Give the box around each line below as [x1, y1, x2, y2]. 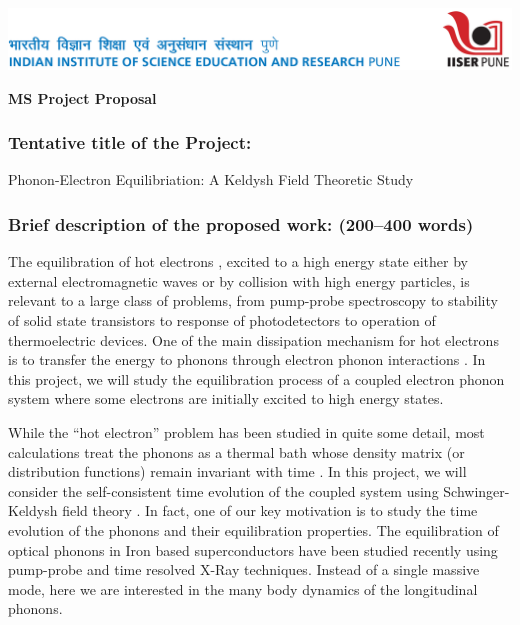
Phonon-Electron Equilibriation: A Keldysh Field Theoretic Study [8, 169, 414, 190]
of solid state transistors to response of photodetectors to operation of [8, 310, 436, 331]
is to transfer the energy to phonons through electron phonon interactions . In [8, 349, 486, 370]
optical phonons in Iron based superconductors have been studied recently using [8, 539, 498, 560]
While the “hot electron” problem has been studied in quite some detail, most [8, 421, 485, 442]
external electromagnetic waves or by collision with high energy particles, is [8, 270, 470, 291]
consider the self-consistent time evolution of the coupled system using [8, 480, 439, 501]
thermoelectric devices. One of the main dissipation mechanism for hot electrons [8, 329, 499, 350]
